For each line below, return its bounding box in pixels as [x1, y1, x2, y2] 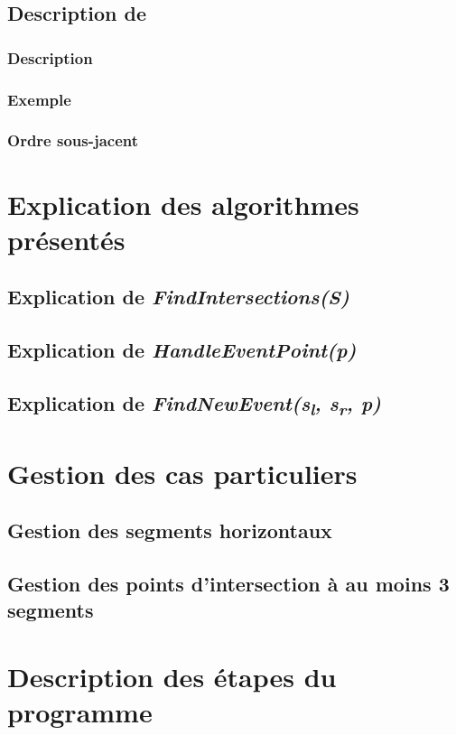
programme [7, 693, 153, 730]
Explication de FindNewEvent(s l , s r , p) [7, 388, 382, 421]
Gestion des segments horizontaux [7, 516, 332, 544]
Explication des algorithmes [7, 185, 359, 222]
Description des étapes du [7, 658, 337, 695]
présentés [7, 220, 126, 257]
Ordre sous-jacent [7, 129, 139, 152]
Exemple [7, 88, 71, 110]
